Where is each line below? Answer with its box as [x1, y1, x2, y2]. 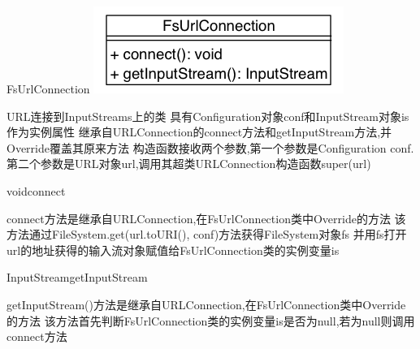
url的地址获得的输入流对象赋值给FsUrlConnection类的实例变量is [6, 241, 340, 258]
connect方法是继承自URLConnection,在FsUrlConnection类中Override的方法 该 [6, 209, 406, 226]
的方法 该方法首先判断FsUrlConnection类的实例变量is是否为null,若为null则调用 [6, 312, 415, 329]
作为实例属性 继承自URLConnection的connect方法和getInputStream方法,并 [6, 123, 392, 140]
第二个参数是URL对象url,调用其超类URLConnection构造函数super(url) [6, 155, 371, 172]
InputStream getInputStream [6, 269, 148, 286]
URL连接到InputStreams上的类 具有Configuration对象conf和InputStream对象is [6, 107, 409, 124]
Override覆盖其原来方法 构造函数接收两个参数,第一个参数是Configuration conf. [6, 139, 414, 156]
